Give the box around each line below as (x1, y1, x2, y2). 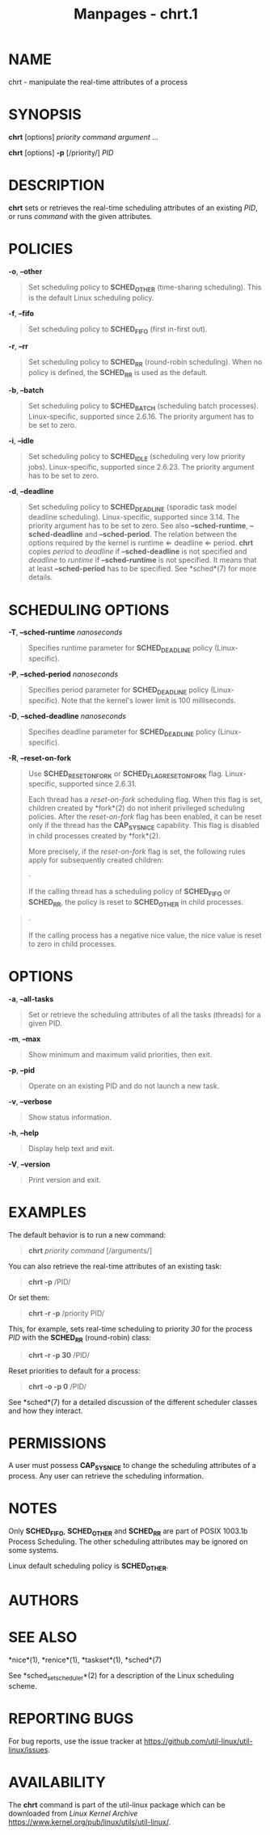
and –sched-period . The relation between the (84, 529, 238, 539)
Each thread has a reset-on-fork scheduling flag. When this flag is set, (27, 795, 263, 804)
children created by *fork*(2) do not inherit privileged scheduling (27, 804, 245, 813)
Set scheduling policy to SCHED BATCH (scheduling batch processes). (27, 401, 259, 412)
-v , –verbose (8, 1096, 53, 1106)
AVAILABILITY (8, 1773, 107, 1791)
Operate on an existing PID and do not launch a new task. (27, 1081, 220, 1090)
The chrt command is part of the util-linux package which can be (8, 1799, 226, 1809)
